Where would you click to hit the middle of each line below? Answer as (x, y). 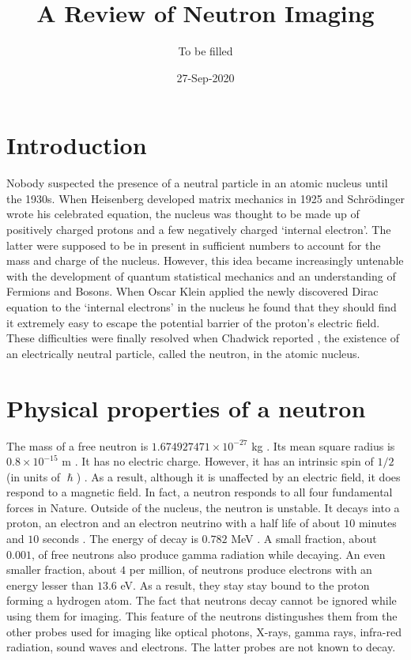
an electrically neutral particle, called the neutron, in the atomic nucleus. (183, 353)
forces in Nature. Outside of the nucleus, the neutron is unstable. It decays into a (203, 507)
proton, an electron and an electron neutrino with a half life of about (173, 523)
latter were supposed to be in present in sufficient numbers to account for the (194, 245)
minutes (377, 523)
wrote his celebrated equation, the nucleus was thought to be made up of (183, 214)
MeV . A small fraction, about (304, 539)
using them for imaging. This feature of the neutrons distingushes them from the (202, 616)
